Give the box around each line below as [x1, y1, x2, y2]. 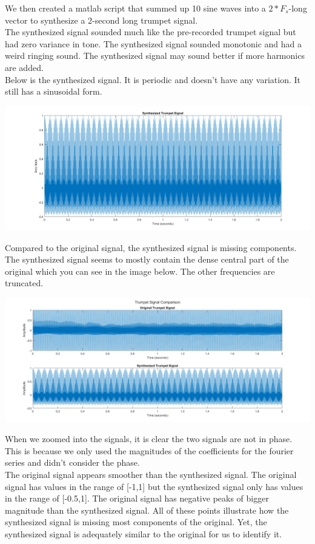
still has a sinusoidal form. [5, 85, 102, 98]
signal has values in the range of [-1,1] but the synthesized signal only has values [5, 480, 303, 492]
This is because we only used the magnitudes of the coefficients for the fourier [5, 444, 294, 457]
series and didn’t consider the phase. [5, 456, 140, 469]
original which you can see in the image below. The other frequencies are [5, 264, 275, 277]
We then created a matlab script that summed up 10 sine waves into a [5, 2, 266, 14]
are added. [5, 61, 44, 73]
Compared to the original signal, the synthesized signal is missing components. [5, 241, 297, 254]
